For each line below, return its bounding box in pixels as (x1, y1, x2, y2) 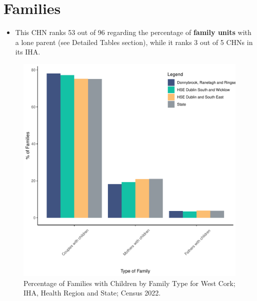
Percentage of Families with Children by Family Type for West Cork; (23, 277, 235, 288)
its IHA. (15, 46, 40, 57)
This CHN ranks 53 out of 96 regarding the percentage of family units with (15, 27, 251, 37)
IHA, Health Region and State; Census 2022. (23, 287, 161, 298)
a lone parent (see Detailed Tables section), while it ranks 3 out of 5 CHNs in (15, 36, 253, 47)
